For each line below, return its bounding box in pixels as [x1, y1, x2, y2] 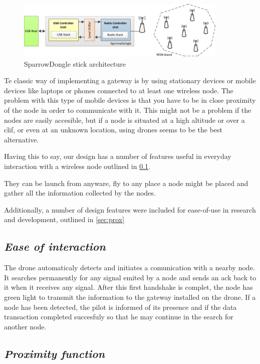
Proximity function [4, 345, 105, 361]
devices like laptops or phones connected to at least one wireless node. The [4, 85, 233, 95]
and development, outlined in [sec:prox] [4, 214, 125, 225]
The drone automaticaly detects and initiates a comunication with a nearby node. [4, 262, 255, 273]
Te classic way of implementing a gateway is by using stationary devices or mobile [4, 75, 256, 86]
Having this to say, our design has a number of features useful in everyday [4, 151, 231, 161]
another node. [4, 321, 47, 331]
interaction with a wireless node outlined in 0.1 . [4, 161, 150, 171]
